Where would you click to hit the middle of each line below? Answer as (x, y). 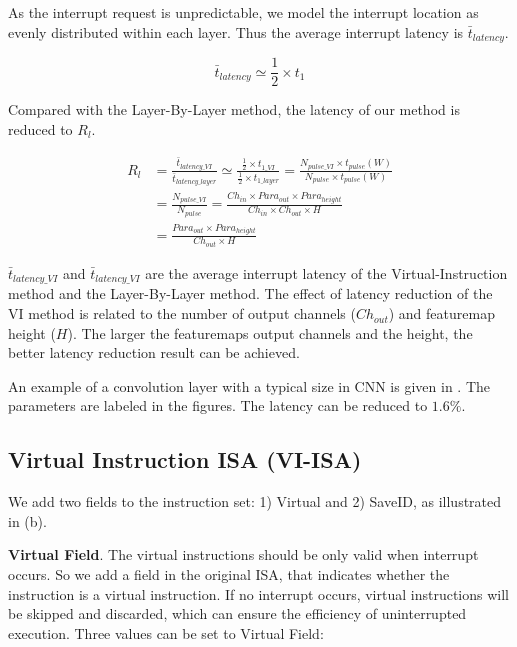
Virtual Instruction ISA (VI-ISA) (185, 459)
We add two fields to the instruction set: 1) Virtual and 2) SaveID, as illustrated (255, 501)
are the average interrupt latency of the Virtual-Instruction (326, 273)
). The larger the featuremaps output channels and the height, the (270, 332)
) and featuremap (441, 313)
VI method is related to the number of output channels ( (182, 313)
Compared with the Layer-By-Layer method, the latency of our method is (234, 109)
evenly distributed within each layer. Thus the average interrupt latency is (236, 31)
